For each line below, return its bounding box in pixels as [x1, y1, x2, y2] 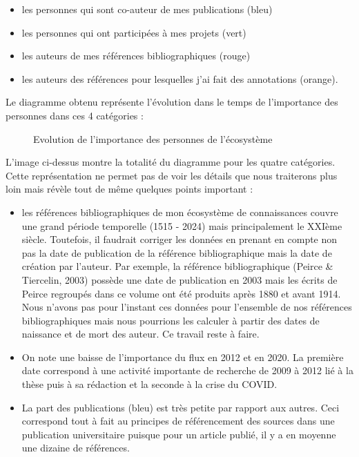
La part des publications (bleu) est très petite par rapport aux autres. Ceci [21, 400, 340, 414]
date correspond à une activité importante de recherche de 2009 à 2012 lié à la [21, 363, 353, 378]
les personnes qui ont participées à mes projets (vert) [21, 25, 246, 39]
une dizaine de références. [21, 440, 130, 455]
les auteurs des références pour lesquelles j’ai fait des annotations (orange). [21, 71, 338, 86]
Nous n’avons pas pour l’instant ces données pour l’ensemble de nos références [21, 300, 352, 314]
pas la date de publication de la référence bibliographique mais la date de [21, 245, 332, 260]
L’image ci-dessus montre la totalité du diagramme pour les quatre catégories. [6, 155, 336, 169]
